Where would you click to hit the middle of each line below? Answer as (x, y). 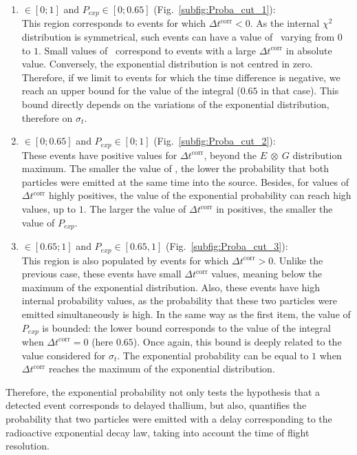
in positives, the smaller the (274, 209)
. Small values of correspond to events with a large (147, 50)
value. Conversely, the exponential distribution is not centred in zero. (167, 64)
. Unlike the (298, 260)
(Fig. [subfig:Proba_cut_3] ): (227, 246)
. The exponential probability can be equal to (213, 355)
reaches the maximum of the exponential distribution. (162, 369)
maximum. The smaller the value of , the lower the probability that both (175, 168)
